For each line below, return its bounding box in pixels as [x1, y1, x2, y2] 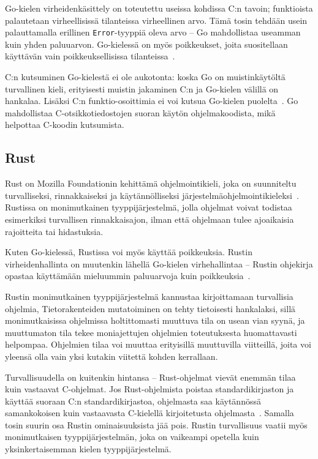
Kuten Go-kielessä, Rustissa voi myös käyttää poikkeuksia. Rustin [5, 245, 252, 258]
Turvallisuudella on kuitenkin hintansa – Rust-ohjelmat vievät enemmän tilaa [5, 370, 296, 383]
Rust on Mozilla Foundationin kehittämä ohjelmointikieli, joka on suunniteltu [5, 177, 297, 190]
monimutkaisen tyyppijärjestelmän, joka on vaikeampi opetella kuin [5, 430, 259, 443]
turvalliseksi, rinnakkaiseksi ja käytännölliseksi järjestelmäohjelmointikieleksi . [5, 188, 299, 201]
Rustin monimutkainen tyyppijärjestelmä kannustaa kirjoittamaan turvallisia [5, 289, 293, 302]
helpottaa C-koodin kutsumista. [5, 118, 124, 131]
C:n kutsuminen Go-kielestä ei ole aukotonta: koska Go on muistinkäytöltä [5, 70, 286, 83]
